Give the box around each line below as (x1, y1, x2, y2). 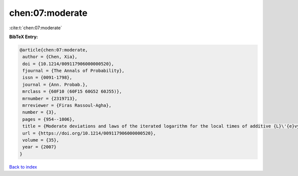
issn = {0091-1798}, (22, 75, 73, 80)
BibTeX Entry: (9, 34, 38, 40)
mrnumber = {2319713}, (22, 96, 78, 101)
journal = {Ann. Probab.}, (22, 82, 88, 87)
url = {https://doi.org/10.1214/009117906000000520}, (22, 130, 156, 136)
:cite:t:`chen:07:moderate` (9, 25, 62, 31)
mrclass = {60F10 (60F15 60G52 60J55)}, (22, 89, 122, 94)
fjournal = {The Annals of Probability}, (22, 68, 125, 74)
